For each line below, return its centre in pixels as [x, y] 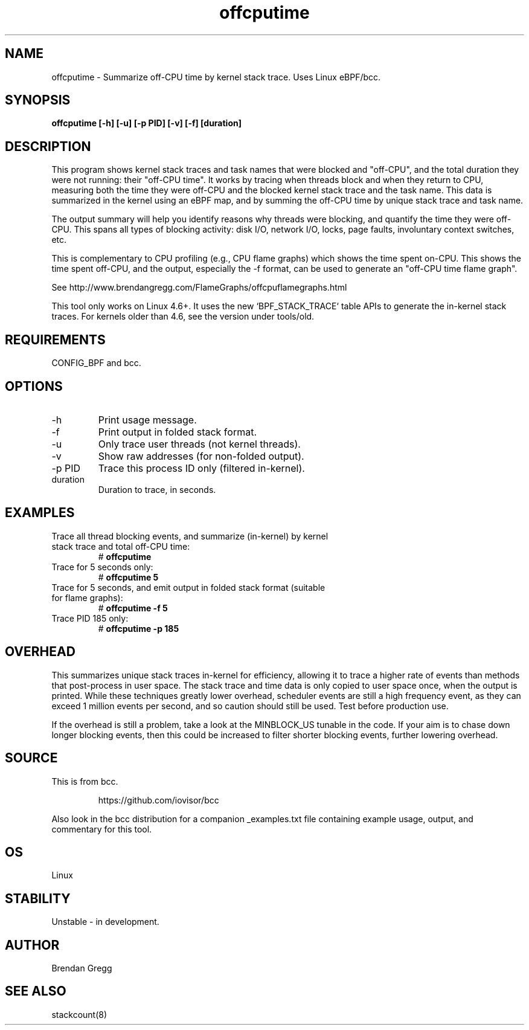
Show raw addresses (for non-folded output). [201, 456]
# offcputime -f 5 [133, 608]
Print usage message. [147, 420]
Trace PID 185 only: [90, 618]
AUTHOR [32, 945]
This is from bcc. [85, 781]
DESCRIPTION [48, 146]
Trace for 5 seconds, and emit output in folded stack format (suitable [188, 587]
